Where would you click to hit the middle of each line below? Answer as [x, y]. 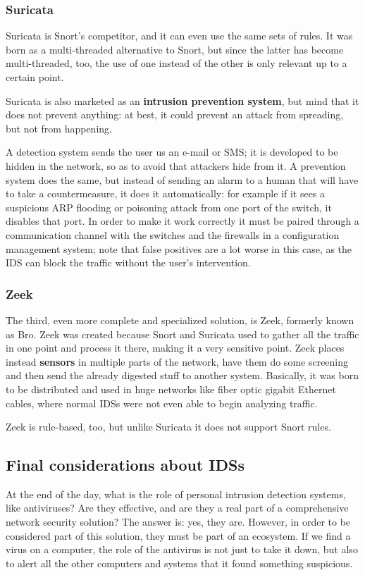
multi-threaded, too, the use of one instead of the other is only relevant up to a [177, 63]
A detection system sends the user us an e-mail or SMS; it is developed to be [172, 152]
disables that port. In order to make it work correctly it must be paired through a [182, 221]
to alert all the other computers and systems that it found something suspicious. [179, 563]
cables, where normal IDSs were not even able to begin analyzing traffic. [162, 403]
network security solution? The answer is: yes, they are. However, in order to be [178, 522]
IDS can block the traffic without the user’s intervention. [128, 262]
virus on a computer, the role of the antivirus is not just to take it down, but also [182, 549]
